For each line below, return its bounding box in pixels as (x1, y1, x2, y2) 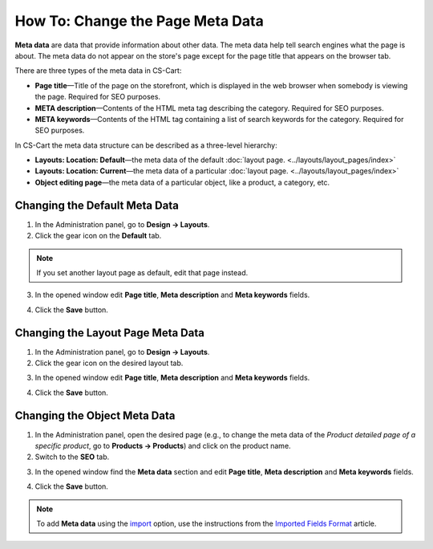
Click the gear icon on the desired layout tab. (34, 358, 184, 368)
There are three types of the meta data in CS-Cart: (14, 66, 182, 75)
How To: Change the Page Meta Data (14, 12, 264, 30)
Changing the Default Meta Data (14, 198, 180, 212)
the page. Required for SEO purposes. (34, 92, 160, 102)
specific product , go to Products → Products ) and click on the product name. (34, 441, 292, 451)
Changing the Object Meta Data (14, 409, 176, 422)
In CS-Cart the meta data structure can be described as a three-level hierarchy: (14, 140, 277, 150)
